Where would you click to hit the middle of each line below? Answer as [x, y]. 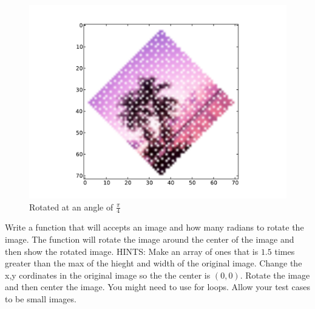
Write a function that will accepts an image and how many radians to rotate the [154, 227]
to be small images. [41, 298]
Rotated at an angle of [71, 207]
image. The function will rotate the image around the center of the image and [150, 239]
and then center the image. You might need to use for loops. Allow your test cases [157, 287]
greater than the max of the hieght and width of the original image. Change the [154, 263]
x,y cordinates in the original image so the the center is [108, 275]
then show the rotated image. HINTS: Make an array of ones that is [132, 251]
